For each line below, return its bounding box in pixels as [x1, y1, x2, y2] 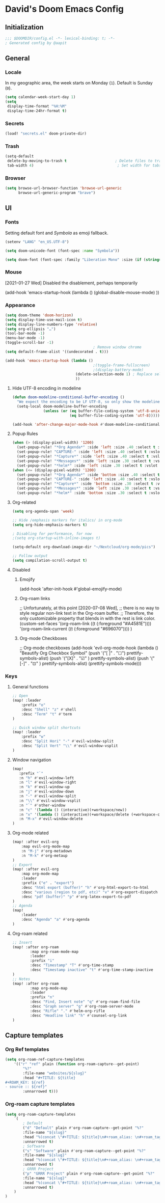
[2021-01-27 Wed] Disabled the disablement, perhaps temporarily [5, 280, 138, 286]
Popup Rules [12, 431, 38, 437]
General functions [12, 684, 49, 690]
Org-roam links [19, 595, 51, 601]
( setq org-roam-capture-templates [5, 1112, 76, 1117]
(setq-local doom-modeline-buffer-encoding [17, 404, 107, 409]
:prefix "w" [21, 734, 46, 739]
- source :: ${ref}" [5, 1084, 48, 1090]
